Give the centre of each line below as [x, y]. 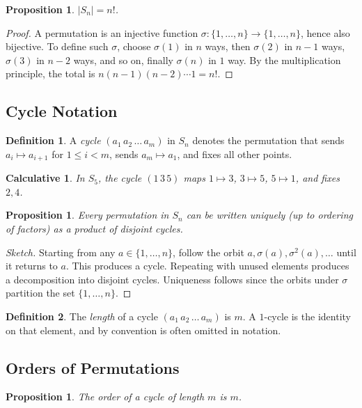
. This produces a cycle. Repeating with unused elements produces [207, 266]
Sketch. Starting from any [61, 252]
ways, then [228, 46]
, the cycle [120, 178]
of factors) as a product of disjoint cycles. [94, 228]
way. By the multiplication [284, 60]
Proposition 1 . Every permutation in [87, 215]
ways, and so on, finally [123, 60]
